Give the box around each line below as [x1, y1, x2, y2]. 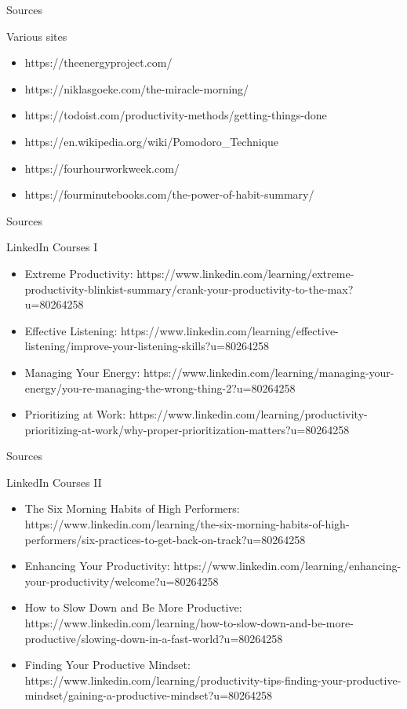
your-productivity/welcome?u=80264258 [24, 572, 219, 589]
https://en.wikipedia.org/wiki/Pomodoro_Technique [24, 133, 278, 149]
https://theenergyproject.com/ [24, 54, 173, 71]
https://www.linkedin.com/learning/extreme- [136, 265, 354, 281]
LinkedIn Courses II [6, 473, 102, 490]
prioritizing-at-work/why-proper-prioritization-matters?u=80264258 [24, 421, 350, 437]
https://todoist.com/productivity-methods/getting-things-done [24, 107, 327, 123]
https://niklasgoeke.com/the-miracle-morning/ [24, 80, 249, 97]
